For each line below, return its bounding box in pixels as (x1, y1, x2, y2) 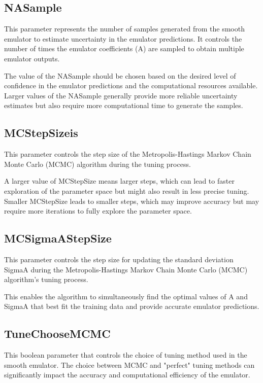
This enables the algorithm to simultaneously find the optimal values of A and (4, 291, 248, 301)
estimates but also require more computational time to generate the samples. (4, 100, 243, 111)
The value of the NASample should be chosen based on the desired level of (4, 70, 236, 81)
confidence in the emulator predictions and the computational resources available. (4, 80, 258, 91)
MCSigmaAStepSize (4, 230, 112, 246)
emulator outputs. (4, 53, 60, 63)
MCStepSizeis (4, 125, 78, 141)
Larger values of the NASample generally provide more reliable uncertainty (4, 90, 238, 100)
